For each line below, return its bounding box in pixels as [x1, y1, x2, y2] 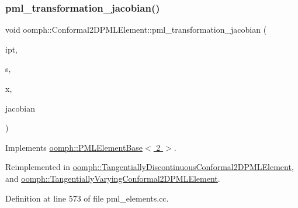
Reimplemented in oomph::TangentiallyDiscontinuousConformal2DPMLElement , [5, 161, 294, 173]
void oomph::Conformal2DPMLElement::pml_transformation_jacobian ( [5, 23, 267, 36]
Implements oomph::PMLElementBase [5, 141, 143, 153]
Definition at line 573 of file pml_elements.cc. [5, 192, 169, 204]
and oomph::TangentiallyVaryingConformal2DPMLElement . [5, 172, 220, 184]
